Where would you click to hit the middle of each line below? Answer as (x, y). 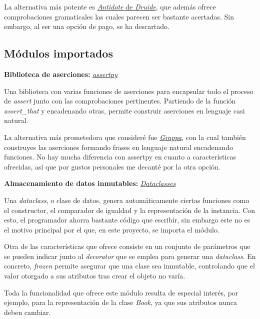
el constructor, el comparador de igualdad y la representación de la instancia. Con (130, 210)
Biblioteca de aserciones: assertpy (61, 74)
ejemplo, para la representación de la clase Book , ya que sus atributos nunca (120, 302)
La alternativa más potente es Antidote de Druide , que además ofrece (110, 6)
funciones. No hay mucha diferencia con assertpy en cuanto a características (120, 157)
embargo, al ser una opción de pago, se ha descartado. (87, 26)
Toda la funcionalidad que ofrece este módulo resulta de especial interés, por (121, 292)
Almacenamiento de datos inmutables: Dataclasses (90, 183)
